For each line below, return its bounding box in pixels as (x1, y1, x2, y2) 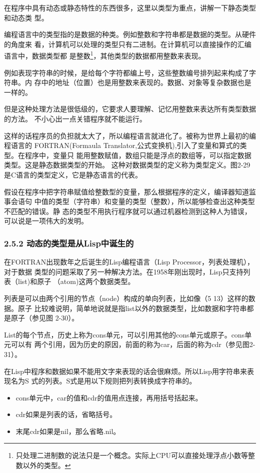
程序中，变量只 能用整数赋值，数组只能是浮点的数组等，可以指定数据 (24, 149, 251, 160)
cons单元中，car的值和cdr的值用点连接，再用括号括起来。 (15, 392, 202, 402)
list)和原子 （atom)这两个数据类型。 (17, 276, 135, 286)
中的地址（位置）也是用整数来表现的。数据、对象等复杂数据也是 (41, 77, 251, 87)
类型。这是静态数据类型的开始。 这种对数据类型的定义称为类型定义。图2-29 (4, 159, 250, 170)
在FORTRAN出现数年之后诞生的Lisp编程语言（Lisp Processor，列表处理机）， (4, 256, 254, 267)
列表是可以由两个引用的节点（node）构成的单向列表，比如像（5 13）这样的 (4, 292, 248, 303)
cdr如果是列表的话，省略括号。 (15, 409, 117, 419)
